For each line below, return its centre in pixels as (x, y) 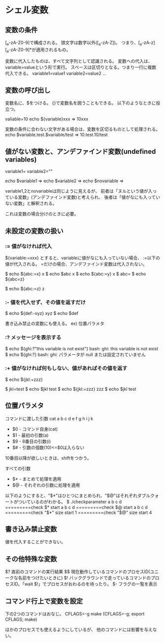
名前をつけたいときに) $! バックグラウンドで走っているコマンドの (84, 578)
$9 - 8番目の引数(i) (32, 441)
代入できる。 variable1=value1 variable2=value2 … (56, 73)
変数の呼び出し (28, 90)
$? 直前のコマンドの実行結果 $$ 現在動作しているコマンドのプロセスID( (78, 572)
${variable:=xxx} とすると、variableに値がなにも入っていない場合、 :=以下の (83, 258)
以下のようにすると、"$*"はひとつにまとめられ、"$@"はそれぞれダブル (78, 495)
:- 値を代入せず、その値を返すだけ (46, 302)
